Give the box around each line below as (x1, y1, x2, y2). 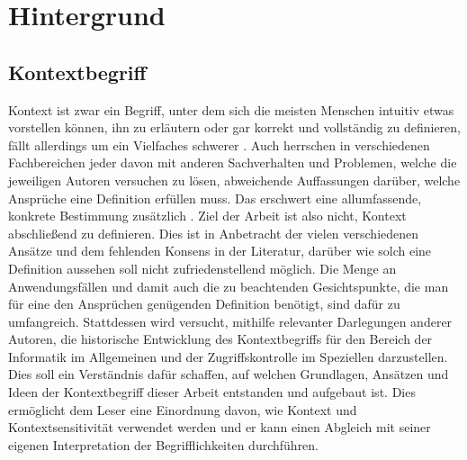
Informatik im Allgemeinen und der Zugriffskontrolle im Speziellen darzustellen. (8, 347, 448, 365)
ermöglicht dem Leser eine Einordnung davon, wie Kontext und (8, 400, 357, 419)
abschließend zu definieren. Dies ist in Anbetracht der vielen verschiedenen (8, 223, 419, 242)
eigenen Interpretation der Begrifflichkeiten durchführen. (8, 435, 319, 454)
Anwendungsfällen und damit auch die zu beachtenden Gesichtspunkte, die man (8, 276, 449, 295)
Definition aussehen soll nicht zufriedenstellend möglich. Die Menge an (8, 258, 397, 277)
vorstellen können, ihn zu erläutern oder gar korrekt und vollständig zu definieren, (8, 118, 461, 137)
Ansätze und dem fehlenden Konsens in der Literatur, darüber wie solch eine (8, 241, 432, 260)
